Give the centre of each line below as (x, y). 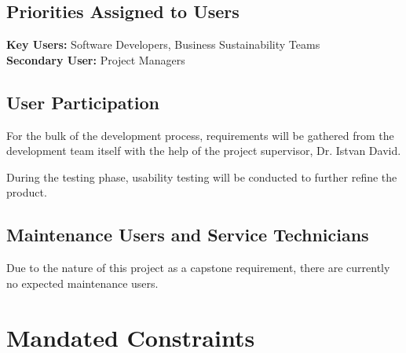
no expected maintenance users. (82, 283)
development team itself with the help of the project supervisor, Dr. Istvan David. (204, 151)
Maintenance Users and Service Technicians (188, 235)
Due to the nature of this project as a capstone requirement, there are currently (198, 268)
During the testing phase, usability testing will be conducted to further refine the (202, 176)
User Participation (83, 102)
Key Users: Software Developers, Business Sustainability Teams (163, 44)
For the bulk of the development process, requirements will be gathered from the (200, 135)
